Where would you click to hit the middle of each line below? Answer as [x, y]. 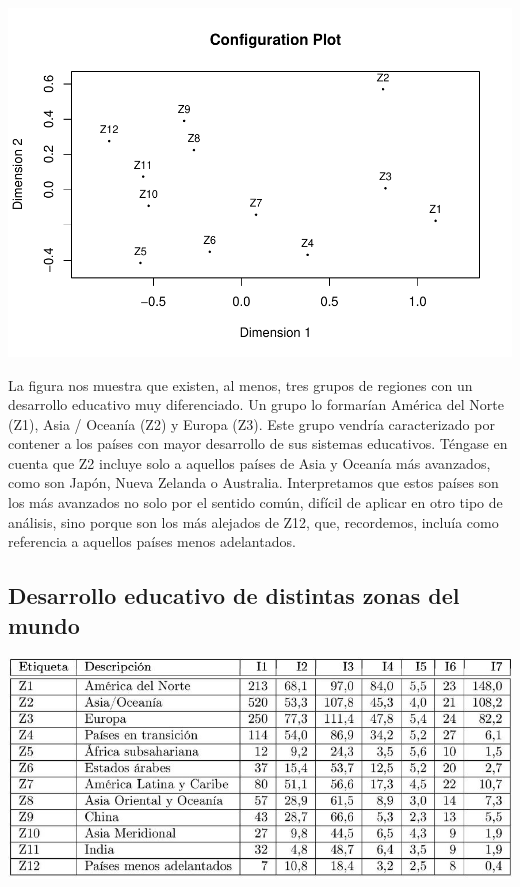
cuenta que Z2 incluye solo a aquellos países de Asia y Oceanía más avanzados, [249, 462]
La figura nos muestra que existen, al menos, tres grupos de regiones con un [240, 384]
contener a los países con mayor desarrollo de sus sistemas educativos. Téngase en [258, 443]
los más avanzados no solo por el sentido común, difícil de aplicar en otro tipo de [255, 502]
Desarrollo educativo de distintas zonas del [234, 595]
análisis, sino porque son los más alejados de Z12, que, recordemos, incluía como [253, 521]
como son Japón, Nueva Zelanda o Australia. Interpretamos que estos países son [253, 482]
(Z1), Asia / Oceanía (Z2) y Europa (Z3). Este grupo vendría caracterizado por [251, 423]
